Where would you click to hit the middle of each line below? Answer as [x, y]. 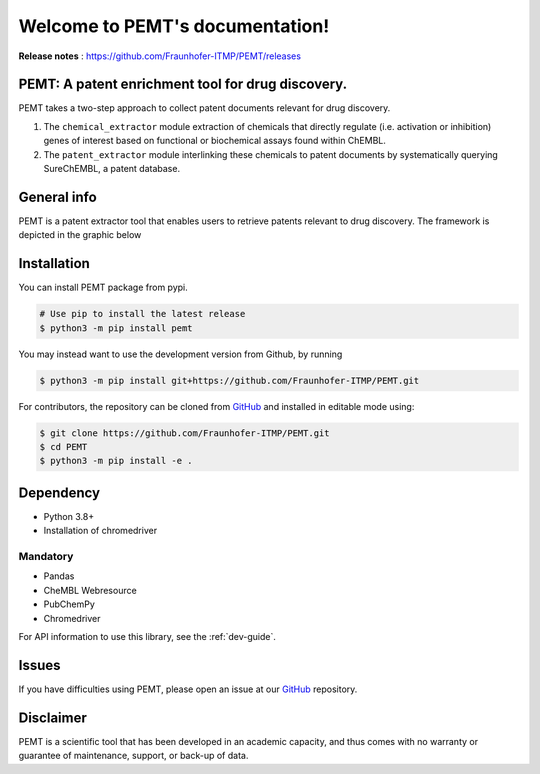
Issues [39, 665]
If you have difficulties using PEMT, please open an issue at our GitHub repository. [188, 689]
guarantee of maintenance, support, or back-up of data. [133, 756]
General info [57, 196]
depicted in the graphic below [80, 235]
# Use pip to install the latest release [142, 314]
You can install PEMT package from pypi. [103, 287]
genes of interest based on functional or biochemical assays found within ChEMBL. [215, 141]
